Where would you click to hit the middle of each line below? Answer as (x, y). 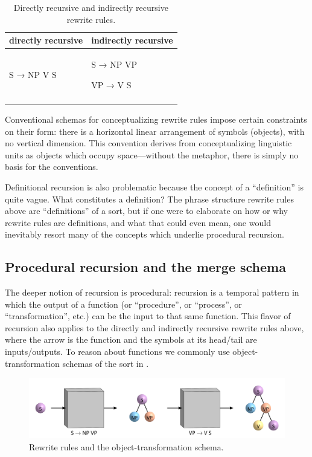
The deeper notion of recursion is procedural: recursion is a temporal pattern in (152, 292)
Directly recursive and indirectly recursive (91, 7)
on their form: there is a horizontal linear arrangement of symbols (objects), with (155, 131)
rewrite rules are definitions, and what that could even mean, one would (138, 222)
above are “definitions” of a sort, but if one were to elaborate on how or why (146, 211)
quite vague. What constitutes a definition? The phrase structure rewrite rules (149, 199)
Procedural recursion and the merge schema (145, 267)
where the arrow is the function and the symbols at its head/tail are (131, 339)
